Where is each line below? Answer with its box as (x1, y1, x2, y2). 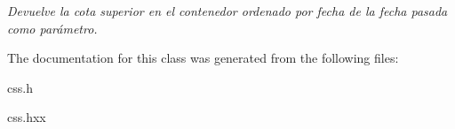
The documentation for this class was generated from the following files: (7, 49, 399, 67)
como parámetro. (7, 19, 98, 37)
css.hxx (7, 108, 46, 126)
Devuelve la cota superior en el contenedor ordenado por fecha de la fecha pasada (7, 2, 448, 19)
